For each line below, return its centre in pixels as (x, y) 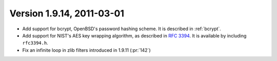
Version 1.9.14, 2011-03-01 (67, 13)
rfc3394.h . (35, 43)
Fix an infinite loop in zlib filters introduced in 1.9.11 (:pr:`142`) (86, 50)
